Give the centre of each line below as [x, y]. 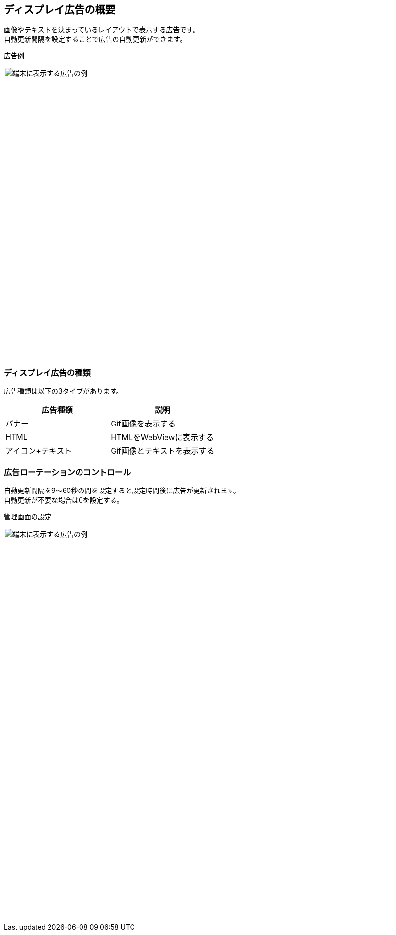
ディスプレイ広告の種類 [47, 372]
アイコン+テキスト [39, 451]
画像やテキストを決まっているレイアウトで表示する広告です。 [102, 30]
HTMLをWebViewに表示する [162, 437]
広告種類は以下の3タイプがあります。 [64, 391]
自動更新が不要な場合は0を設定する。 [64, 500]
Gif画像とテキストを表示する [163, 451]
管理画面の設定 [28, 516]
